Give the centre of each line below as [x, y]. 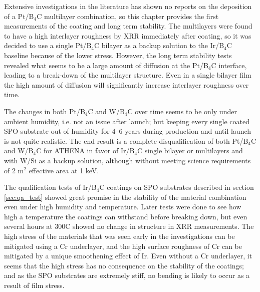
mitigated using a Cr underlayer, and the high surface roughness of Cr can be [123, 246]
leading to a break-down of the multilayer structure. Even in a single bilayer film [128, 75]
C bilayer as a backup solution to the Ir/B [159, 45]
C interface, [229, 65]
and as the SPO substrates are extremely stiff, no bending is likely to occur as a [127, 275]
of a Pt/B [19, 16]
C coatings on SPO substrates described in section [177, 187]
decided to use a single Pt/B [48, 45]
